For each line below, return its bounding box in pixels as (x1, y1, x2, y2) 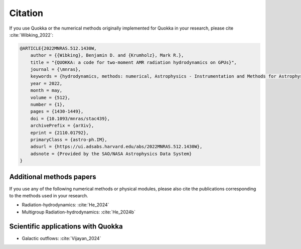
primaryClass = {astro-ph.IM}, (30, 137, 107, 143)
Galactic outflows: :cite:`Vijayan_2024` (22, 235, 101, 241)
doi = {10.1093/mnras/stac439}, (30, 115, 110, 121)
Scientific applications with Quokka (9, 222, 123, 230)
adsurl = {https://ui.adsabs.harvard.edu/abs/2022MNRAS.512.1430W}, (30, 144, 203, 150)
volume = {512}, (30, 94, 70, 100)
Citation (9, 8, 44, 19)
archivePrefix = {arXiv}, (30, 123, 94, 129)
